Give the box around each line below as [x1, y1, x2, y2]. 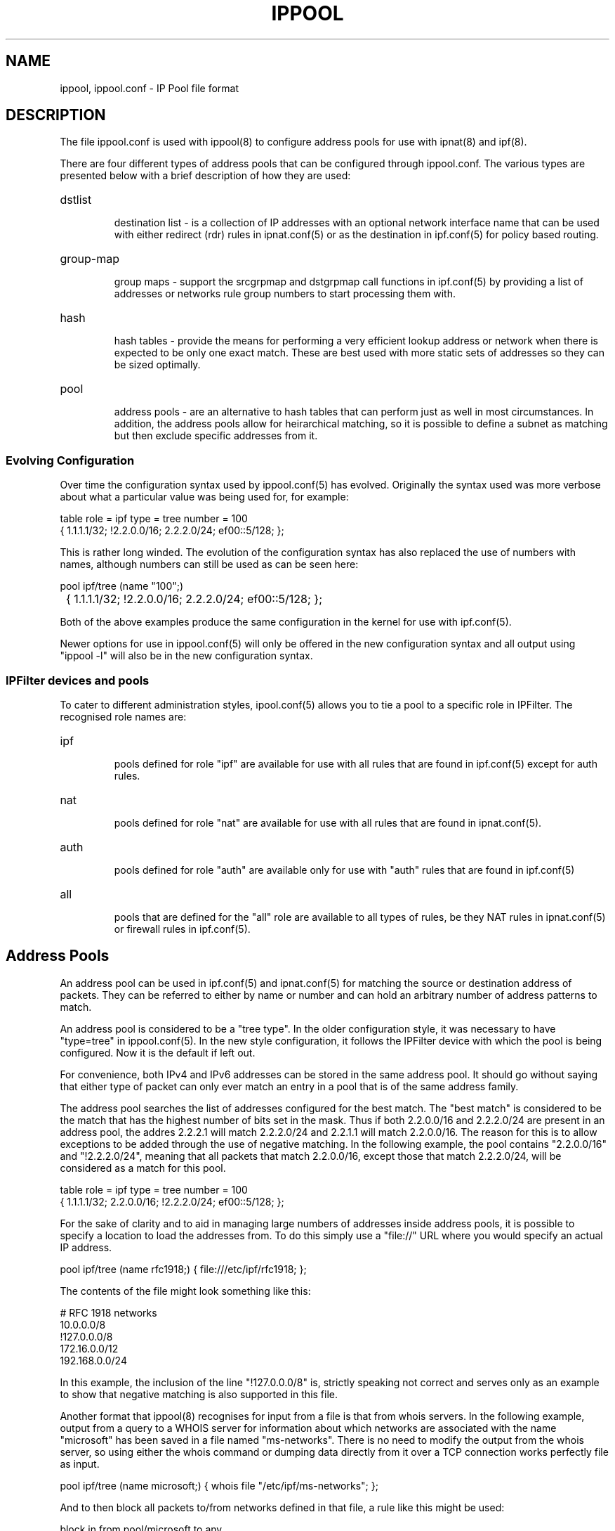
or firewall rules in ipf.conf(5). [114, 922, 251, 935]
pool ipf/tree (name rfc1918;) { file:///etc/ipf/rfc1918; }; [60, 1262, 307, 1275]
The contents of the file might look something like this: [60, 1284, 311, 1297]
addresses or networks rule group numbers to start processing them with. [114, 288, 456, 300]
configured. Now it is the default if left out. [60, 1046, 256, 1059]
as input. [60, 1457, 100, 1470]
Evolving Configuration [6, 453, 135, 467]
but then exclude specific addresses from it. [114, 429, 318, 442]
